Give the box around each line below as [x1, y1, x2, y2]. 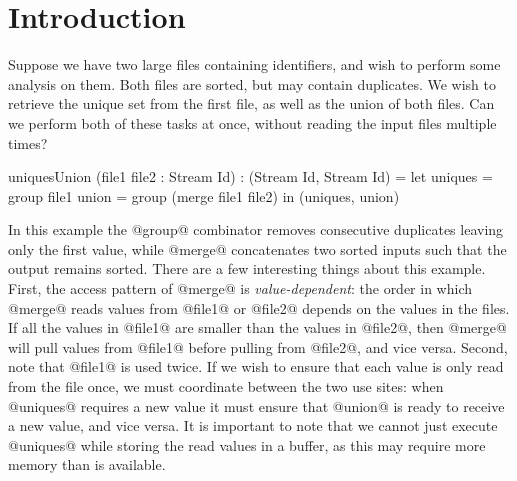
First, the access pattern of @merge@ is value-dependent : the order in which [8, 278, 472, 299]
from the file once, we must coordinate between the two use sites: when [8, 376, 444, 397]
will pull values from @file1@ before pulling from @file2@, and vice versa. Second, [8, 336, 508, 357]
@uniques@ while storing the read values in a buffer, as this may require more [8, 434, 486, 455]
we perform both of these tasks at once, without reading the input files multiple [8, 112, 497, 133]
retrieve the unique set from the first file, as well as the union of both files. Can [8, 93, 495, 114]
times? [8, 132, 48, 153]
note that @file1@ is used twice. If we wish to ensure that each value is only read [8, 356, 504, 377]
